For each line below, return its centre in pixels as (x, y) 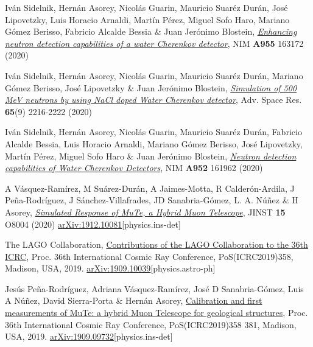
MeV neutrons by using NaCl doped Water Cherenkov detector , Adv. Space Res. (153, 100)
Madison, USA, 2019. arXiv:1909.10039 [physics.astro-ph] (110, 268)
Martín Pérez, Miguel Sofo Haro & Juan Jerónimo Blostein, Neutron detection (151, 156)
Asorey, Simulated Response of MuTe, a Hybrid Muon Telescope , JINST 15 (145, 212)
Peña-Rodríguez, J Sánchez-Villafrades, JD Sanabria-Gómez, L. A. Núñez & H (152, 200)
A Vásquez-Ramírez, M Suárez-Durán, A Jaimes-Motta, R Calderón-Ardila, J (150, 188)
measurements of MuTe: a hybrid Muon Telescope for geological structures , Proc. (156, 313)
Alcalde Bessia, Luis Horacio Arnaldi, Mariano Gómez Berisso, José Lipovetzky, (154, 143)
